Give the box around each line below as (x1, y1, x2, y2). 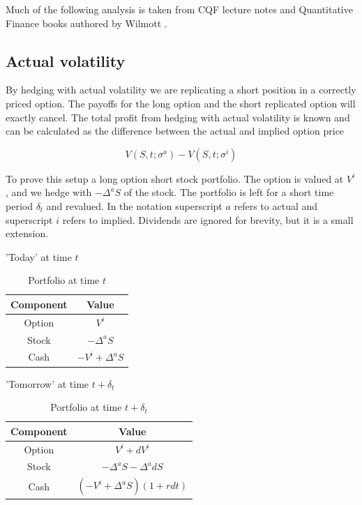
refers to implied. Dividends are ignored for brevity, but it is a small (62, 212, 354, 227)
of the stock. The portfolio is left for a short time (123, 185, 334, 199)
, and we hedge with (6, 185, 92, 199)
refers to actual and (234, 198, 318, 213)
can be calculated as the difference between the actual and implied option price (6, 123, 345, 138)
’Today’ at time (6, 249, 72, 264)
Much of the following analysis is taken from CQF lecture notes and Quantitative (6, 2, 353, 16)
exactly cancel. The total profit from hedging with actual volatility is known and (6, 110, 350, 124)
